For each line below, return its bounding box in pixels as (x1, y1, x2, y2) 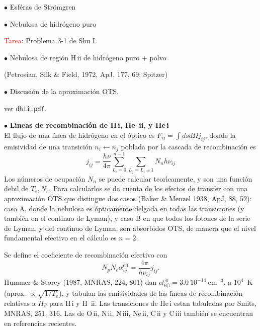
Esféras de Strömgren (10, 2, 76, 12)
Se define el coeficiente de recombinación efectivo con (4, 249, 167, 260)
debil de (4, 183, 29, 194)
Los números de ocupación (4, 173, 85, 184)
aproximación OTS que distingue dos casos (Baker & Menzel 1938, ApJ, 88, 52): (4, 193, 252, 204)
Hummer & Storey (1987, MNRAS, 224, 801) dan (4, 277, 157, 287)
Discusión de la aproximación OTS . (10, 86, 119, 96)
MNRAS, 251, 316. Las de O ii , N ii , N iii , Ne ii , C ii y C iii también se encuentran (4, 308, 253, 318)
